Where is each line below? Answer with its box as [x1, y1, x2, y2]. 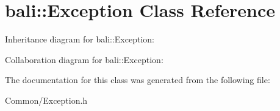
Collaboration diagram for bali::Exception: [5, 53, 163, 66]
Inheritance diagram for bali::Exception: [5, 33, 154, 45]
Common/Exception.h [5, 93, 88, 106]
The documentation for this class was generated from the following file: [5, 73, 270, 86]
